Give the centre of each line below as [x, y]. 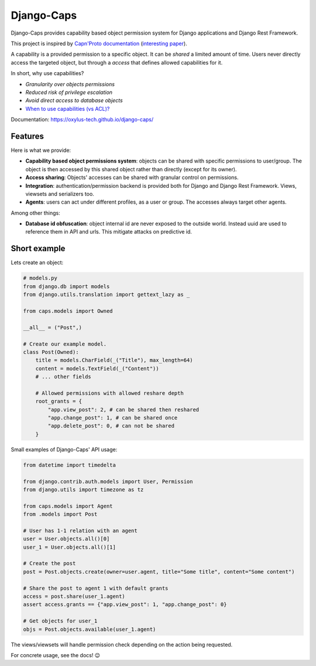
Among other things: [36, 213]
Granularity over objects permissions [70, 84]
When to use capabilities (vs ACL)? [68, 109]
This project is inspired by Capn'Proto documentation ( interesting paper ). [99, 43]
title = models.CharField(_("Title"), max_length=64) [114, 360]
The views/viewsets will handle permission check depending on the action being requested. [122, 644]
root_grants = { [59, 401]
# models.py [40, 278]
